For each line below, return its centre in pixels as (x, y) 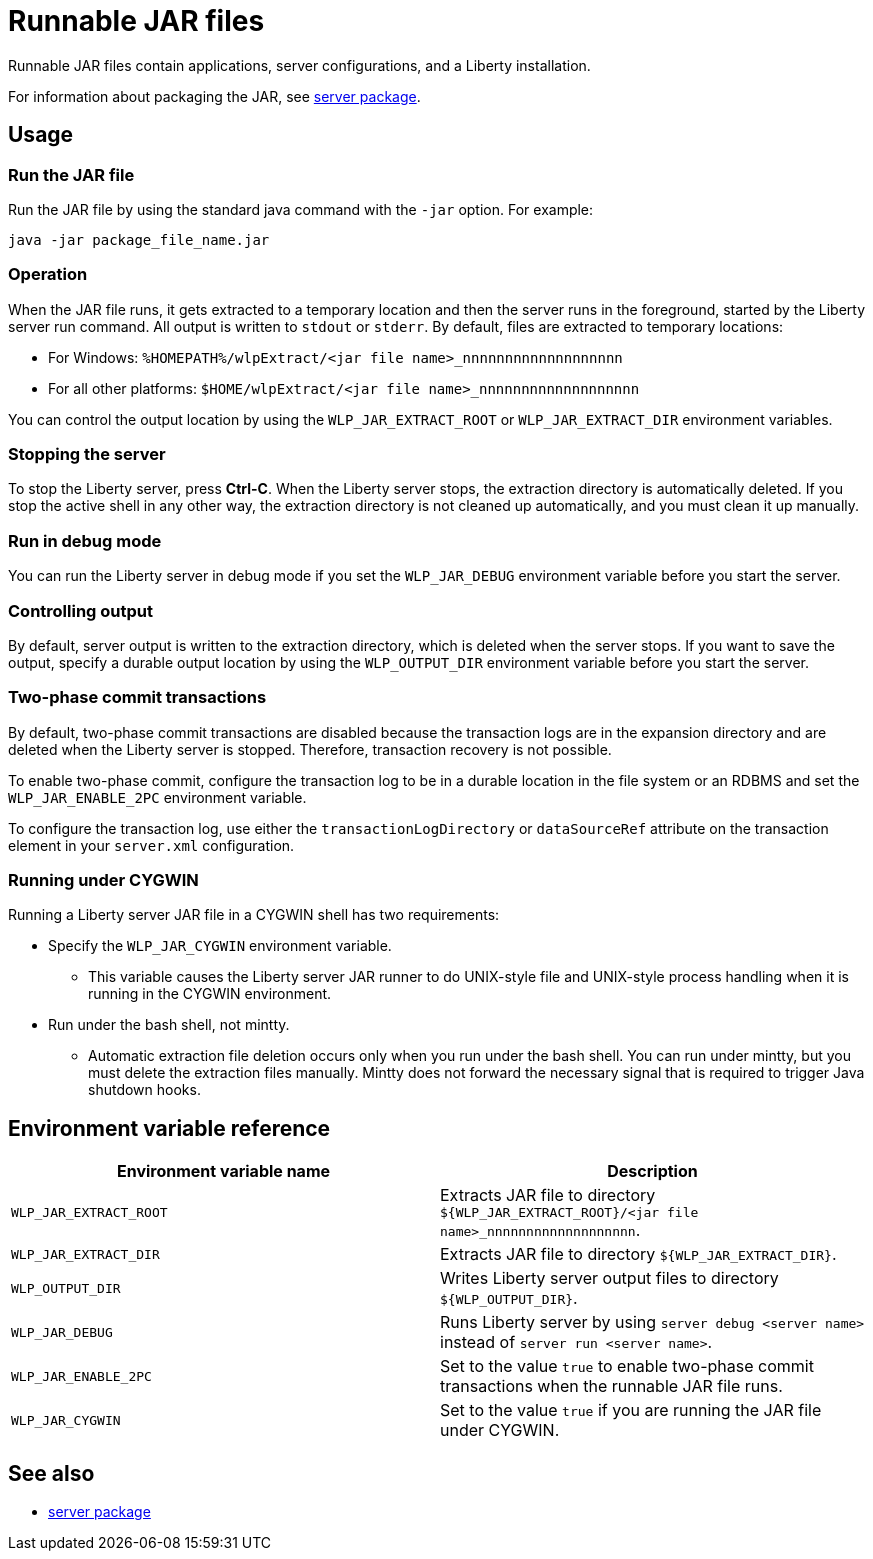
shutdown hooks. (144, 1090)
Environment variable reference (169, 1128)
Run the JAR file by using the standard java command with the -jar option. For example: (301, 209)
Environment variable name (223, 1171)
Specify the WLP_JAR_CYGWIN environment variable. (220, 946)
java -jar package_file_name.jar (139, 239)
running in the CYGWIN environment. (210, 994)
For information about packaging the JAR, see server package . (214, 96)
